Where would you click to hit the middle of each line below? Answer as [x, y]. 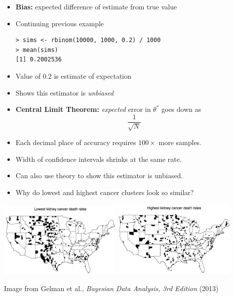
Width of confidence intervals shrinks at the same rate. [98, 159]
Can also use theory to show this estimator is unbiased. [99, 175]
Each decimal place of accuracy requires [76, 142]
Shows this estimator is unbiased [64, 92]
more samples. [180, 142]
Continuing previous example [60, 23]
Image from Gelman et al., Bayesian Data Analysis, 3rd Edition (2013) [111, 288]
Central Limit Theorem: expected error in [83, 109]
